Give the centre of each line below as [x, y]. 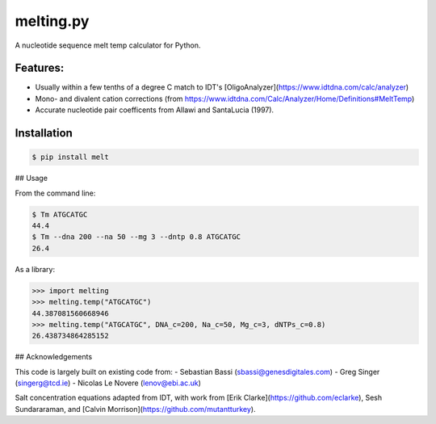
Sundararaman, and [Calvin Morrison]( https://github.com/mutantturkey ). [135, 409]
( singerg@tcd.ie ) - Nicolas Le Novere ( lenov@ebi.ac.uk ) [108, 383]
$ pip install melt [70, 157]
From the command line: [55, 193]
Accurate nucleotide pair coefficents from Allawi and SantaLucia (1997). [155, 110]
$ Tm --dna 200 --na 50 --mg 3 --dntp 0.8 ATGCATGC [136, 237]
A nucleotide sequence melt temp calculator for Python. [108, 45]
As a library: [35, 269]
